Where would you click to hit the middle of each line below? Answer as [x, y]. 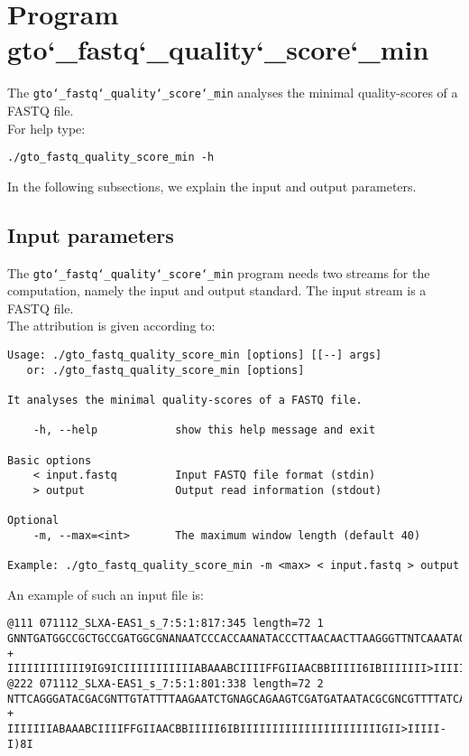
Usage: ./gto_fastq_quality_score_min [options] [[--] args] [195, 355]
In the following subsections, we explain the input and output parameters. [212, 186]
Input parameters [91, 234]
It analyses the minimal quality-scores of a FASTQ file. [185, 401]
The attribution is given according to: [111, 326]
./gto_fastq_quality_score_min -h [111, 158]
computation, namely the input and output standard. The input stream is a [217, 290]
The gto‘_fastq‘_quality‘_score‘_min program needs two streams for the [219, 272]
